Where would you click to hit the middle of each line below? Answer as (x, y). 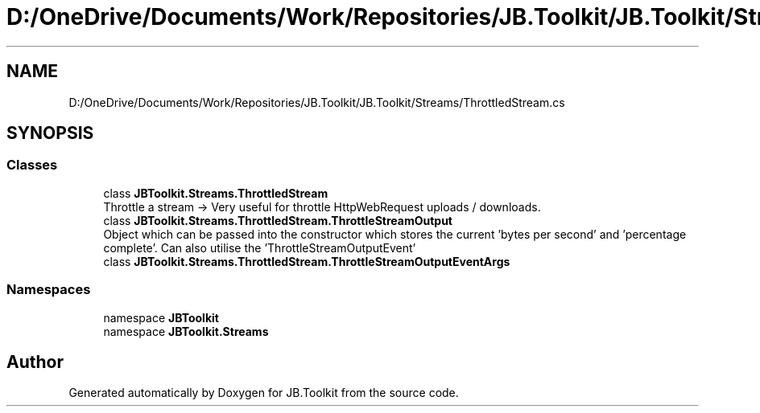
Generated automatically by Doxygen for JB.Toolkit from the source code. (264, 393)
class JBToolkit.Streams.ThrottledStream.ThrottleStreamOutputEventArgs (307, 261)
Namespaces (49, 290)
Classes (32, 165)
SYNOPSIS (50, 133)
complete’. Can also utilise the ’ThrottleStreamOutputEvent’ (260, 247)
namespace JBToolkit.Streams (186, 331)
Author (35, 362)
